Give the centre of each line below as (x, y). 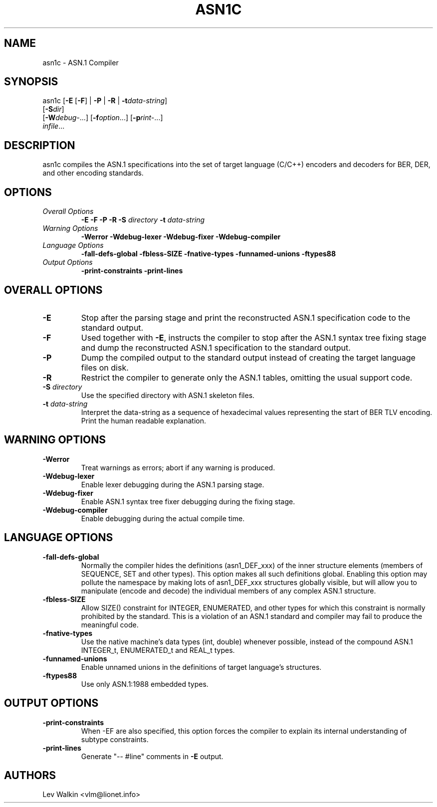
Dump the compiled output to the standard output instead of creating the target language (248, 357)
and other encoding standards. (93, 173)
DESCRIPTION (40, 145)
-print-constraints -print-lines (132, 271)
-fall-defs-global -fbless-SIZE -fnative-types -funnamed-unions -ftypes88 (209, 254)
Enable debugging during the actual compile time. (163, 518)
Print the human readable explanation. (143, 420)
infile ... (54, 126)
